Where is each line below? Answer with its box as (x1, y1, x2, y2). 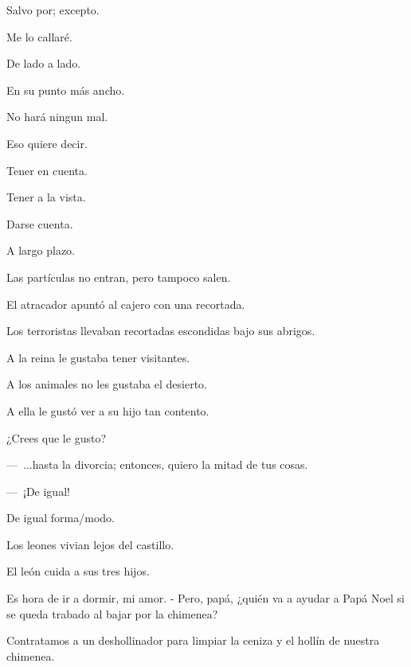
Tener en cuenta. (6, 162, 88, 178)
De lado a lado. (6, 55, 81, 72)
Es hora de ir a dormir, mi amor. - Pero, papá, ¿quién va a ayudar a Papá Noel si (6, 590, 405, 607)
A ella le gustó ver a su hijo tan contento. (6, 402, 209, 419)
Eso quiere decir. (6, 135, 88, 151)
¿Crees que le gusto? (6, 429, 106, 446)
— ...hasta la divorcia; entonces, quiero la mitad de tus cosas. (6, 456, 308, 473)
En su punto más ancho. (6, 81, 125, 98)
